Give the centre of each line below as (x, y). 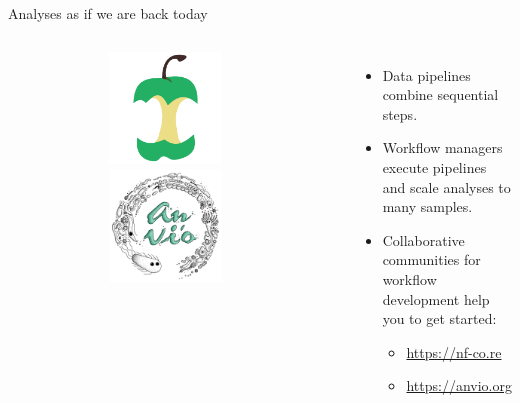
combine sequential (440, 94)
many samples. (427, 206)
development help (436, 298)
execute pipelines (434, 166)
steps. (400, 113)
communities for (431, 259)
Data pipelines (426, 74)
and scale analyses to (446, 186)
